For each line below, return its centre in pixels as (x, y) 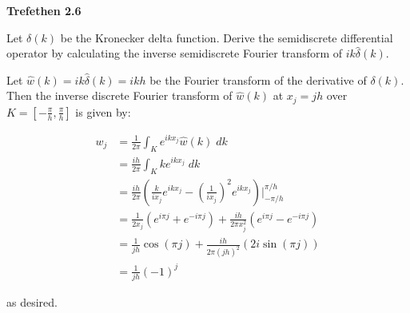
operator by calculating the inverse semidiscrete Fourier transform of (175, 53)
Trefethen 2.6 (44, 10)
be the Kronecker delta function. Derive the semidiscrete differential (227, 37)
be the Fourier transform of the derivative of (258, 79)
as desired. (32, 301)
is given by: (103, 111)
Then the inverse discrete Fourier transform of (119, 95)
